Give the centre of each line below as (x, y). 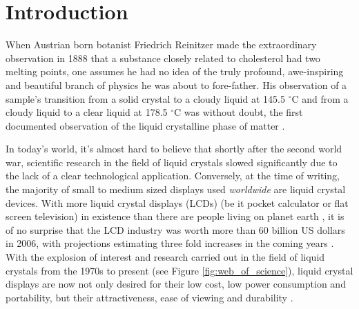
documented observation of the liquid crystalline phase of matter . (145, 125)
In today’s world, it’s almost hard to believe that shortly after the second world (174, 149)
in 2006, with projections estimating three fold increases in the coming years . (170, 243)
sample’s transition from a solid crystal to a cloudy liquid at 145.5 (145, 98)
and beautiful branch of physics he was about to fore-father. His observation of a (176, 84)
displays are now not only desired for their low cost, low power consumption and (176, 284)
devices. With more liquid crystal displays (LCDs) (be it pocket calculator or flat (177, 202)
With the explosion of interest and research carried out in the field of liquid (165, 257)
